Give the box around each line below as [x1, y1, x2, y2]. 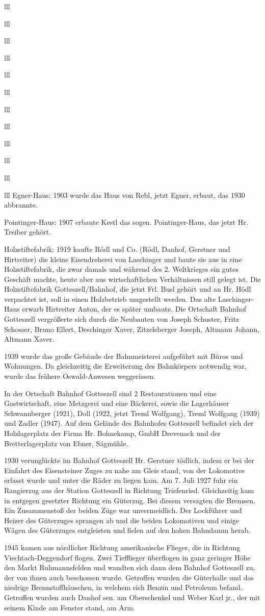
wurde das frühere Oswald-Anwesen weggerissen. [4, 371, 155, 381]
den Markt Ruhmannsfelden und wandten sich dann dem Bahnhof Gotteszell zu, [4, 562, 255, 573]
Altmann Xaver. [4, 333, 55, 344]
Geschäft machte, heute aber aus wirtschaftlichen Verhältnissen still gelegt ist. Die [4, 273, 261, 284]
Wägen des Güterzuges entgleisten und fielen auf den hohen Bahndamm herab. [4, 525, 251, 535]
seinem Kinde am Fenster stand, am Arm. [4, 602, 135, 612]
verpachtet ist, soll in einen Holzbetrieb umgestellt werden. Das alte [4, 293, 216, 304]
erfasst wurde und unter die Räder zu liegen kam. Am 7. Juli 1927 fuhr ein [4, 475, 238, 485]
